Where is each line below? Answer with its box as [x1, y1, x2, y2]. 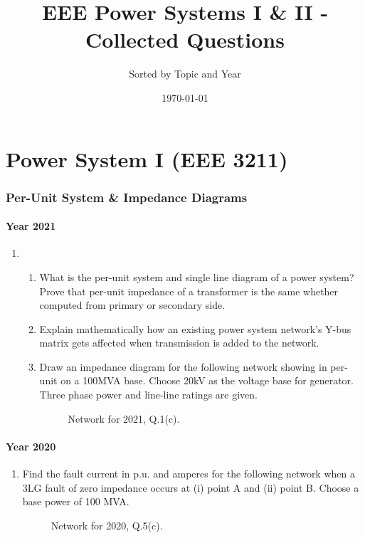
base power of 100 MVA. [22, 494, 129, 509]
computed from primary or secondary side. [39, 297, 226, 312]
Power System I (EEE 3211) [6, 144, 288, 173]
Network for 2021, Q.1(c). [68, 411, 180, 426]
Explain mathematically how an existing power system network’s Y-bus [39, 321, 351, 336]
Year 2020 [6, 438, 56, 453]
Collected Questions [85, 25, 285, 54]
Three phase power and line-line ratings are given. [39, 387, 258, 402]
